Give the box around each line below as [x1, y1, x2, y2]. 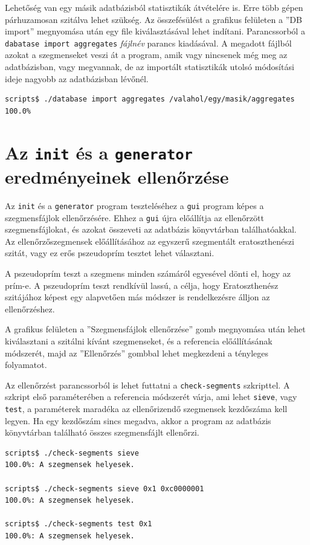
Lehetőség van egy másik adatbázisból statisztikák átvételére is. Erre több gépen [5, 1, 303, 13]
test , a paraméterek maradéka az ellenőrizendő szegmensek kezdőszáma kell [5, 402, 288, 414]
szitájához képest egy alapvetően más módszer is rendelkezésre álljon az [5, 291, 270, 303]
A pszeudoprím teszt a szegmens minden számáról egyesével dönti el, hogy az [5, 266, 291, 279]
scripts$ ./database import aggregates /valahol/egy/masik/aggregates [5, 95, 295, 104]
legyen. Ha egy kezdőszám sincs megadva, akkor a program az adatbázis [5, 414, 271, 427]
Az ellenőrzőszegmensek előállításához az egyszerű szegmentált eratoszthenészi [5, 234, 294, 247]
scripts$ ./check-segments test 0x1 [5, 520, 152, 529]
